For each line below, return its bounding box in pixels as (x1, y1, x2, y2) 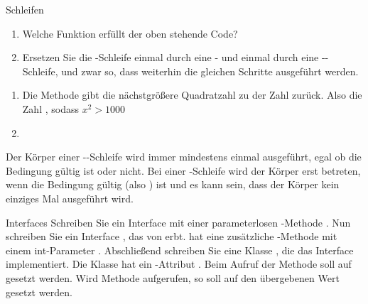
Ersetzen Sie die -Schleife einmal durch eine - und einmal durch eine (22, 50, 319, 65)
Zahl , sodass (22, 101, 79, 116)
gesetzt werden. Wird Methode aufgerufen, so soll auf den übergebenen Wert (6, 270, 340, 285)
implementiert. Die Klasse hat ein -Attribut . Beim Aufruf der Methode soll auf (6, 256, 352, 271)
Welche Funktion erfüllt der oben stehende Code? (22, 26, 238, 40)
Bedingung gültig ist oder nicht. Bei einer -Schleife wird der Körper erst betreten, (6, 163, 361, 178)
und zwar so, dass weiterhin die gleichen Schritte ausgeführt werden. (61, 63, 359, 78)
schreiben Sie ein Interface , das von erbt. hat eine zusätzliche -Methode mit (6, 229, 337, 244)
